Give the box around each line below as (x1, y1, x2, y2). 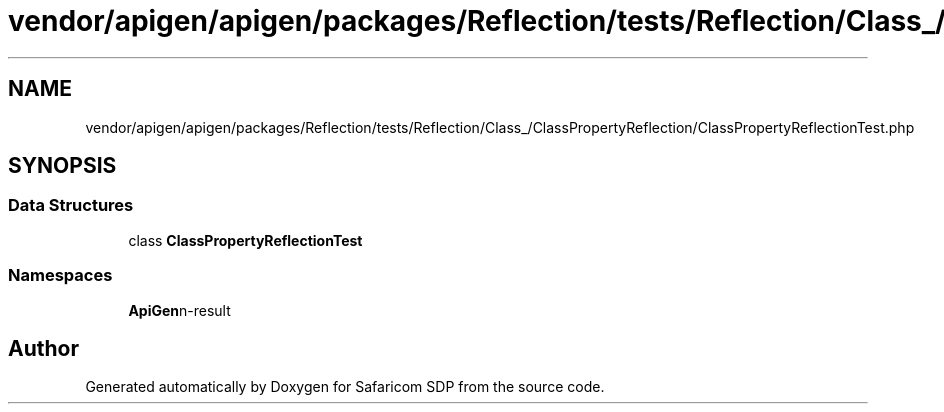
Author (8, 335, 79, 361)
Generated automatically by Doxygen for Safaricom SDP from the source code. (85, 378, 605, 396)
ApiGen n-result (128, 301, 231, 319)
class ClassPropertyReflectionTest (128, 231, 363, 249)
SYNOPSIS (8, 153, 117, 179)
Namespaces (8, 265, 113, 286)
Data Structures (8, 195, 134, 216)
